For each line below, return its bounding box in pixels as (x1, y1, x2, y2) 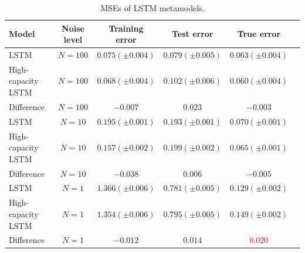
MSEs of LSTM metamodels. (100, 2, 205, 13)
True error (237, 28, 281, 40)
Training (109, 22, 144, 34)
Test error (171, 28, 213, 40)
